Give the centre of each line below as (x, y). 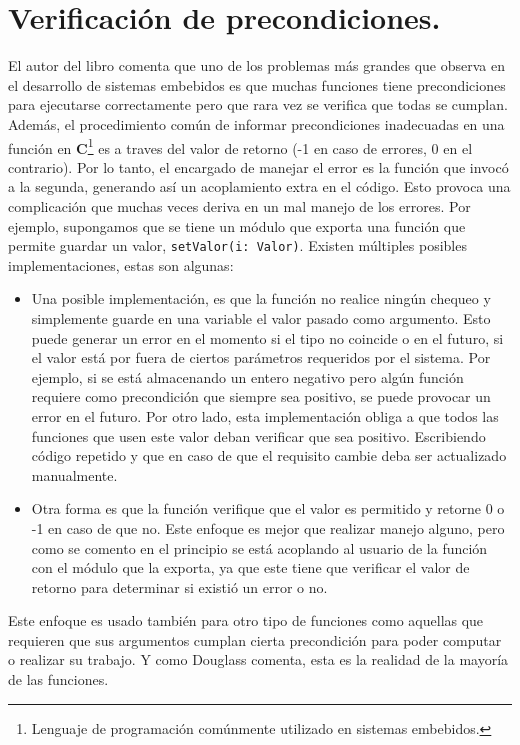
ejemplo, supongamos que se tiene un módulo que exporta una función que (237, 225)
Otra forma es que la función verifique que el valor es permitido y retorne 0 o (268, 508)
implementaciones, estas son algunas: (121, 264)
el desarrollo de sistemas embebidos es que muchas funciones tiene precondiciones (257, 84)
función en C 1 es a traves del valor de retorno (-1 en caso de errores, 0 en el (240, 146)
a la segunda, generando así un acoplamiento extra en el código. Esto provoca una (259, 186)
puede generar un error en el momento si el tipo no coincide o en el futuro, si (267, 337)
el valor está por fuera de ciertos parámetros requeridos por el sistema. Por (261, 357)
